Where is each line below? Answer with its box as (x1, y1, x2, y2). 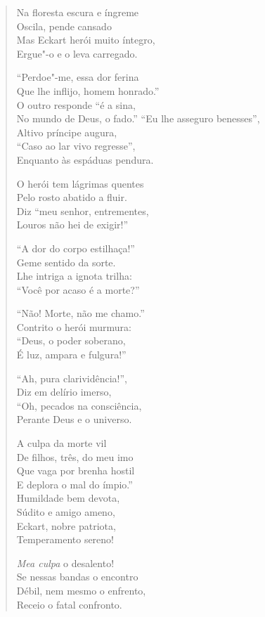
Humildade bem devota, (16, 491, 120, 505)
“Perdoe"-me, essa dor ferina (16, 70, 139, 84)
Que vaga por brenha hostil (16, 463, 135, 478)
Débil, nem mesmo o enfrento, (16, 583, 146, 597)
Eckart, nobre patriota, (16, 518, 116, 533)
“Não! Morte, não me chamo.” (16, 306, 145, 320)
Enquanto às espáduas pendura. (16, 152, 154, 167)
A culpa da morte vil (16, 436, 107, 450)
